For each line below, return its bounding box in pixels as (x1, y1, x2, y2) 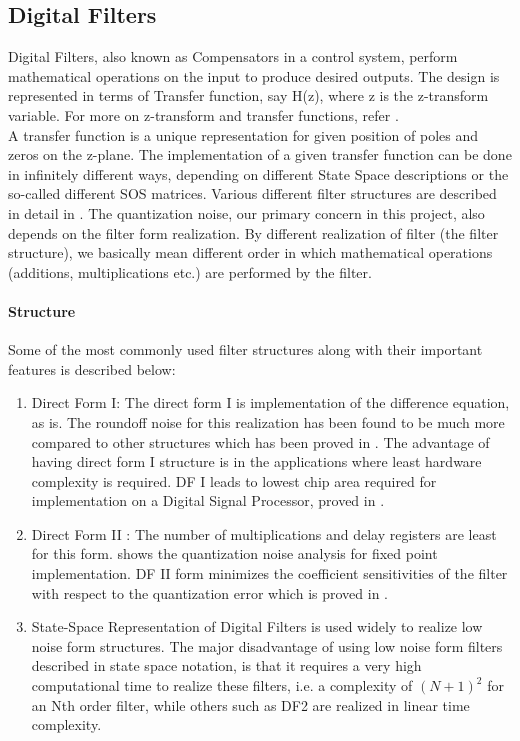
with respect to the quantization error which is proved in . (31, 582, 388, 603)
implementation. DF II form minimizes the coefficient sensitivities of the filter (31, 563, 508, 584)
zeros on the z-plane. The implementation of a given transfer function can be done (8, 144, 512, 165)
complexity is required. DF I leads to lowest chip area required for (31, 470, 437, 491)
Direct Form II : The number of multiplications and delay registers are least (31, 523, 497, 544)
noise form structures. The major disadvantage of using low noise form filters (31, 635, 503, 656)
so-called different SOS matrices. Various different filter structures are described (8, 183, 497, 204)
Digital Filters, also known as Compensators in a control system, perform (8, 46, 458, 67)
